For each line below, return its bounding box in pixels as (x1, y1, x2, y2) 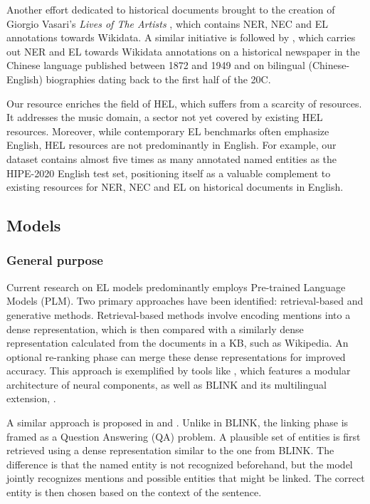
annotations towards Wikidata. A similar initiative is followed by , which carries (6, 30, 356, 45)
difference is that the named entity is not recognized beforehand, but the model (6, 456, 353, 471)
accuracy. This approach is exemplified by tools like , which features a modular (6, 363, 351, 378)
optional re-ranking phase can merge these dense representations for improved (6, 349, 346, 364)
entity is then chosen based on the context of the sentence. (6, 485, 262, 500)
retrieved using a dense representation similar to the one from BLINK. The (6, 443, 334, 458)
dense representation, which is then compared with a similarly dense (6, 321, 304, 336)
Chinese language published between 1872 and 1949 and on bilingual (6, 58, 305, 73)
